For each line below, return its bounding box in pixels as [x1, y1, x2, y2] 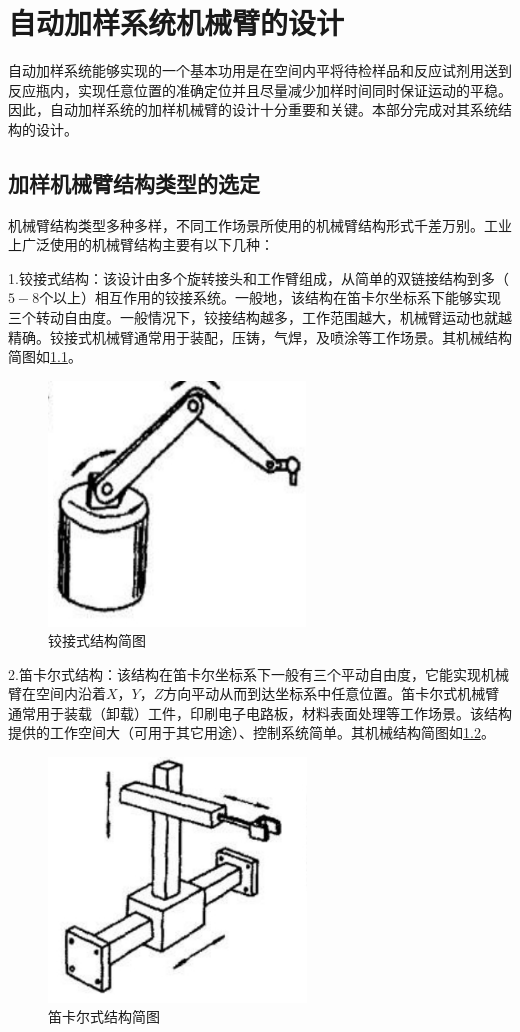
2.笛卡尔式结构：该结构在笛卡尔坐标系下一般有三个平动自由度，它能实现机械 [8, 663, 509, 684]
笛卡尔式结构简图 [48, 1006, 160, 1027]
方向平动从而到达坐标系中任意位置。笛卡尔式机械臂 [163, 683, 500, 704]
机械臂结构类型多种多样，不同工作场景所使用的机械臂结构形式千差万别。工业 [8, 214, 512, 235]
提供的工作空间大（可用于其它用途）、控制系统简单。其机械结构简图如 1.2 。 [8, 722, 495, 743]
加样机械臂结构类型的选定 [8, 167, 260, 198]
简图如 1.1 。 [8, 346, 82, 367]
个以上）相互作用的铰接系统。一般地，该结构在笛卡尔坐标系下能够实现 [39, 287, 502, 308]
